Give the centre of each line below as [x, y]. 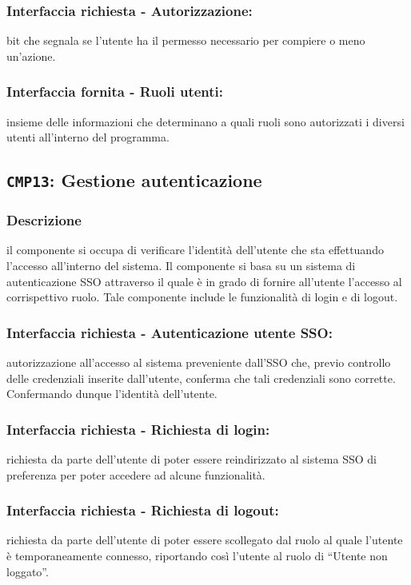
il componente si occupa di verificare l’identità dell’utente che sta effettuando [195, 250]
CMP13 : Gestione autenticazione [134, 180]
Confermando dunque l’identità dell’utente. [112, 394]
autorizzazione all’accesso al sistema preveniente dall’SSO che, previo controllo [199, 362]
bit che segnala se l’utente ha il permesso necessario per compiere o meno [186, 40]
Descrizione [44, 220]
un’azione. [31, 56]
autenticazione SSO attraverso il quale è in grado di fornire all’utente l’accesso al [204, 281]
